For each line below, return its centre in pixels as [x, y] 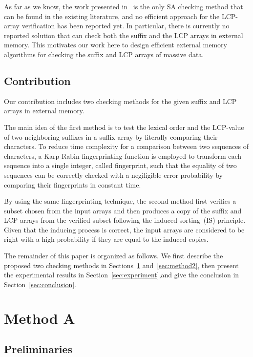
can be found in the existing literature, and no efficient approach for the [112, 16]
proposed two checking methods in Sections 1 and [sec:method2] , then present [121, 265]
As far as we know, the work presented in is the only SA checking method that [124, 6]
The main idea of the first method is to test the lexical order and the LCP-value [124, 127]
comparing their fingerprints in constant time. [73, 184]
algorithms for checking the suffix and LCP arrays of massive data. [104, 54]
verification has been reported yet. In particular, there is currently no [126, 26]
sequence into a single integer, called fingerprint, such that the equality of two [120, 165]
